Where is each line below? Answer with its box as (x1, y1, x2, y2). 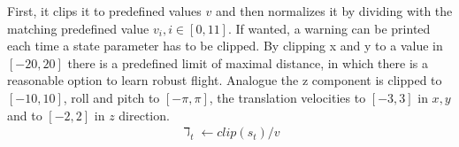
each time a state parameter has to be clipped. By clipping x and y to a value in (7, 36, 443, 55)
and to (7, 105, 42, 124)
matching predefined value (7, 19, 149, 37)
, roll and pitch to (63, 88, 160, 106)
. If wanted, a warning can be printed (227, 19, 431, 37)
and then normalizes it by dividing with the (215, 2, 453, 19)
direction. (119, 105, 170, 124)
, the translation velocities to (209, 88, 366, 106)
